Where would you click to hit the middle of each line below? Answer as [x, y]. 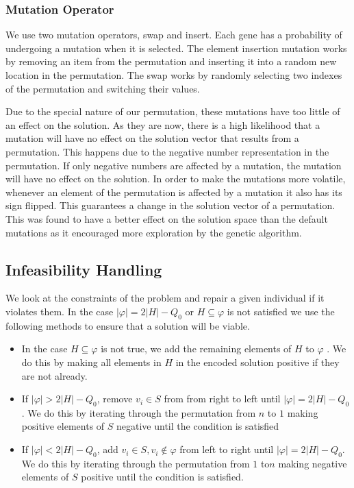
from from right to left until [222, 399]
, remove [115, 399]
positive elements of [63, 426]
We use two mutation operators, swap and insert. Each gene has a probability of [174, 35]
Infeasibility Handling [84, 269]
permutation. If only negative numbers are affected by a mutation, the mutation [174, 165]
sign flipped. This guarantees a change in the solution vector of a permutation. [170, 205]
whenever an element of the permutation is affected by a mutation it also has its [174, 192]
